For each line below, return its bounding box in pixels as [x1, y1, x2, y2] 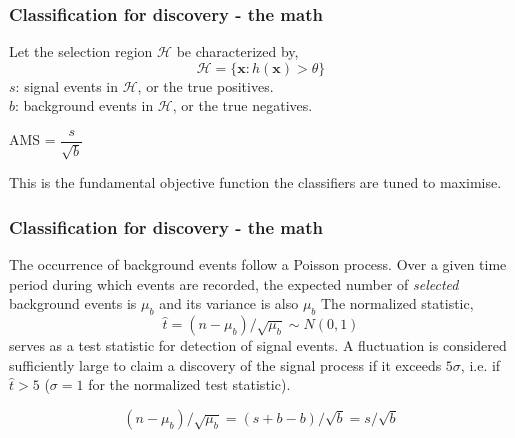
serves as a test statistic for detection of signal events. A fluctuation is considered [9, 335, 507, 356]
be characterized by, [176, 41, 299, 62]
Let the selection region [9, 41, 153, 62]
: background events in [15, 95, 154, 116]
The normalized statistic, [320, 293, 474, 314]
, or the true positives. [137, 75, 274, 96]
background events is [9, 293, 137, 314]
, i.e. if [460, 354, 501, 375]
